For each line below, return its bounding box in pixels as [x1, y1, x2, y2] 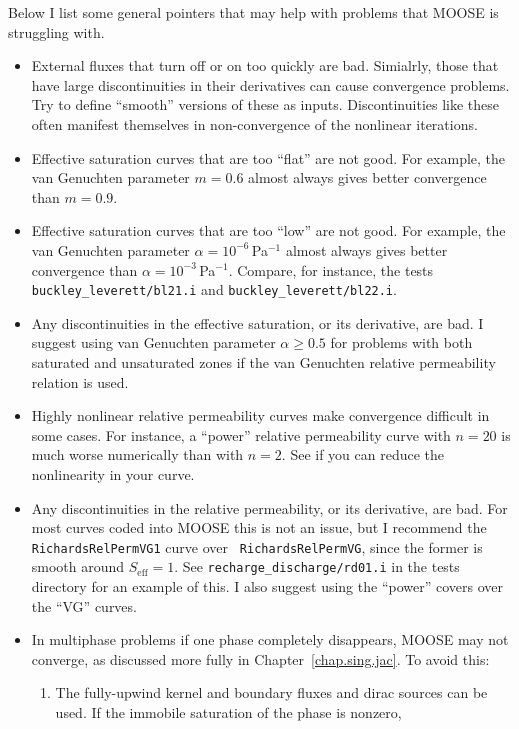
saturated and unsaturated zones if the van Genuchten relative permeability [31, 352, 496, 373]
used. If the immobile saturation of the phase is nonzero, [55, 702, 402, 723]
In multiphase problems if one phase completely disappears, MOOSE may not [31, 629, 509, 650]
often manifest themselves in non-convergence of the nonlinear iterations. [31, 113, 478, 134]
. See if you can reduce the [281, 444, 445, 465]
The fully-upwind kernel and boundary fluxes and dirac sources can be [55, 682, 488, 703]
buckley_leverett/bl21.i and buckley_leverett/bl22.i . [31, 279, 397, 300]
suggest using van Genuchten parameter [31, 332, 276, 353]
